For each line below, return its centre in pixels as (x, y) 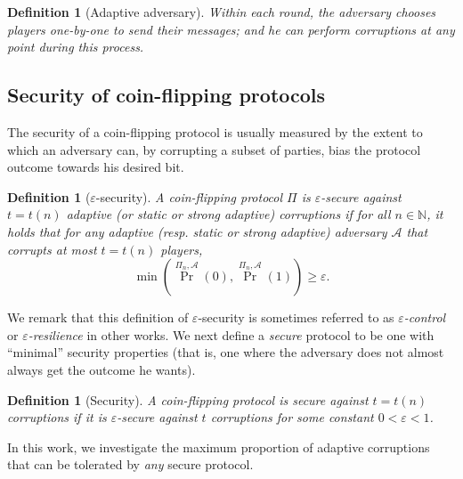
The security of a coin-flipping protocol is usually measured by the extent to (215, 131)
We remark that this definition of (98, 317)
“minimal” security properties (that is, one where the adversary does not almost (226, 352)
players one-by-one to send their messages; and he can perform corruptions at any (231, 29)
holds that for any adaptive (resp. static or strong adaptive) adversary (197, 231)
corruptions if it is (57, 417)
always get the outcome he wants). (102, 369)
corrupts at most (52, 249)
